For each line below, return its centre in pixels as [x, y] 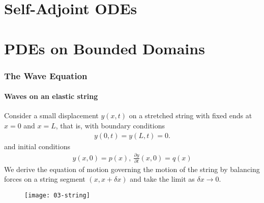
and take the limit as [162, 179]
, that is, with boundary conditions [110, 125]
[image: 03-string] [57, 196]
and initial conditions [37, 146]
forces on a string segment [45, 179]
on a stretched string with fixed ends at [190, 115]
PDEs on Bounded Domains [105, 48]
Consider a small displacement [51, 115]
